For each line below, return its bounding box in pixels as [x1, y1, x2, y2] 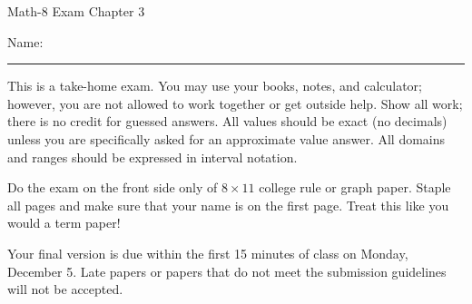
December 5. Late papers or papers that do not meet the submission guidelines [7, 261, 447, 280]
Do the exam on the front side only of [7, 178, 218, 197]
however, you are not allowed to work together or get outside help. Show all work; [7, 93, 463, 113]
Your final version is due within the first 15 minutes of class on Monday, [7, 243, 408, 262]
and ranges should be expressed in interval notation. [7, 147, 298, 166]
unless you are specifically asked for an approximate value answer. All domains [7, 129, 446, 148]
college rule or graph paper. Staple [259, 178, 451, 197]
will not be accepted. [7, 279, 123, 299]
